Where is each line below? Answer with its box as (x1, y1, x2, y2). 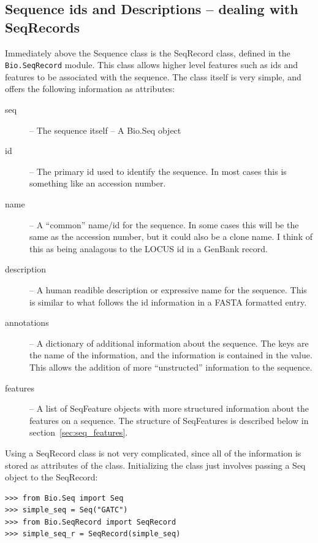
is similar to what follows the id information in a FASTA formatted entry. (29, 295, 307, 308)
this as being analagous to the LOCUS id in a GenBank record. (29, 242, 268, 255)
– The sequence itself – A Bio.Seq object (29, 123, 181, 136)
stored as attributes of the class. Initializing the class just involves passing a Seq (5, 458, 306, 471)
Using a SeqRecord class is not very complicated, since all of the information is (5, 446, 301, 459)
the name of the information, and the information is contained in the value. (29, 349, 312, 361)
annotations (5, 316, 49, 329)
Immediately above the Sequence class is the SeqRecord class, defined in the (5, 46, 290, 59)
